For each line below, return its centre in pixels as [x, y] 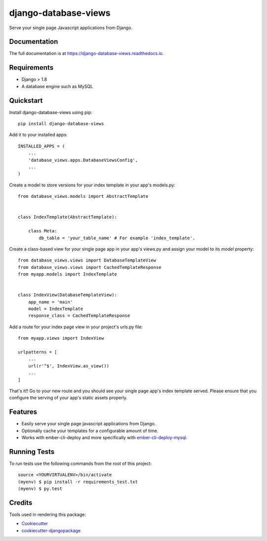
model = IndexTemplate [56, 309]
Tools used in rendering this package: [47, 515]
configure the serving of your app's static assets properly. [68, 398]
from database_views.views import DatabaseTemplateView [87, 260]
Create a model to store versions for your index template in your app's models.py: [92, 185]
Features [23, 412]
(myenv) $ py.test [40, 489]
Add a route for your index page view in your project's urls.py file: [76, 327]
